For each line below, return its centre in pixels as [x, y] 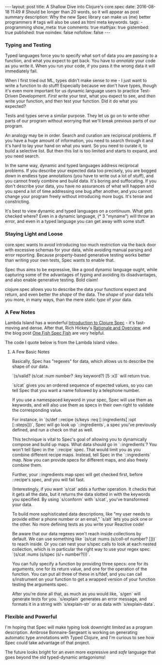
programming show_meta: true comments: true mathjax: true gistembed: [77, 27]
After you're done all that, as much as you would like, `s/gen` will [76, 594]
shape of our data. [30, 366]
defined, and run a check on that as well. [52, 430]
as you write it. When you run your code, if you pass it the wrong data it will [80, 66]
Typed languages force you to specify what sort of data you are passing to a [81, 56]
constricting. [18, 202]
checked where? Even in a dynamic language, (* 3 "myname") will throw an [80, 216]
